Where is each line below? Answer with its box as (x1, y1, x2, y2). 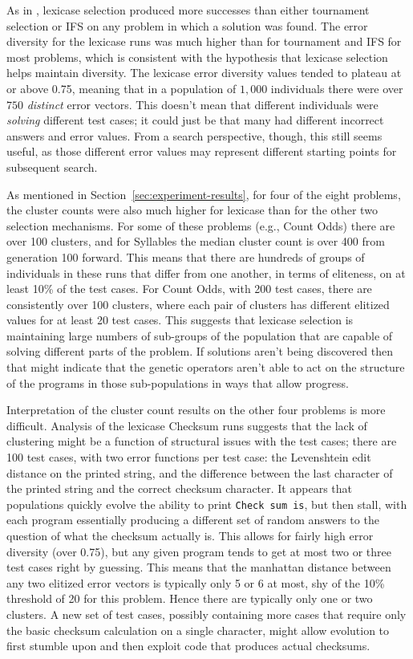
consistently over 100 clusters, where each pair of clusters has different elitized (6, 295, 390, 312)
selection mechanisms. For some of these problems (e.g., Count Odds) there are (6, 217, 395, 234)
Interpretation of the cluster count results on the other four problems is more (6, 401, 386, 418)
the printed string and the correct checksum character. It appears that (6, 480, 352, 497)
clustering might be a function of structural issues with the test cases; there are (6, 433, 397, 450)
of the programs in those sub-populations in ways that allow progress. (6, 374, 349, 391)
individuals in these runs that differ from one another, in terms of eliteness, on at (6, 264, 406, 281)
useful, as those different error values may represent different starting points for (6, 143, 397, 160)
